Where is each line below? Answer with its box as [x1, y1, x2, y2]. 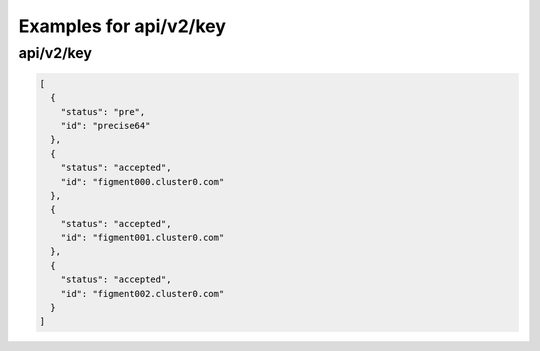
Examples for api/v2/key [18, 15, 227, 37]
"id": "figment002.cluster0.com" [60, 288, 225, 299]
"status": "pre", [60, 106, 146, 117]
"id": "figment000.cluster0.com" [60, 176, 225, 187]
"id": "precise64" [60, 120, 151, 131]
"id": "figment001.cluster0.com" [60, 232, 225, 244]
